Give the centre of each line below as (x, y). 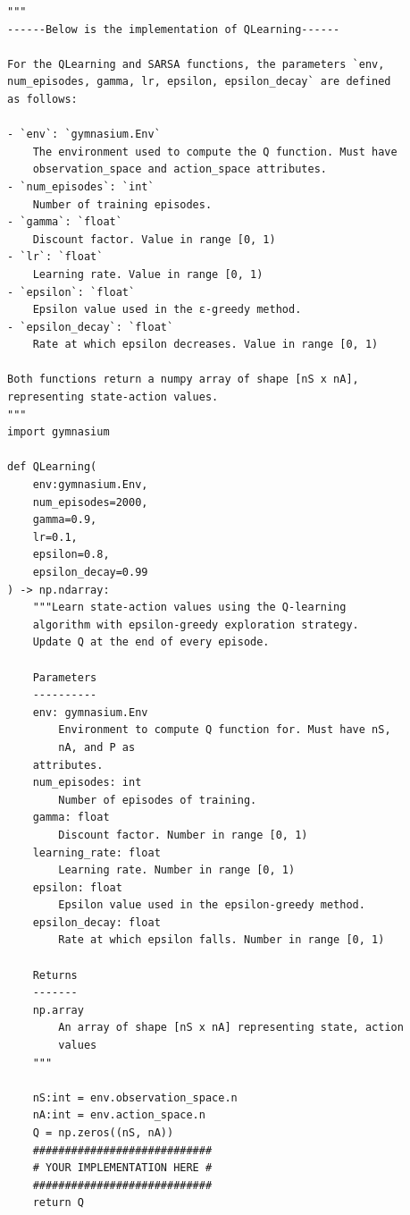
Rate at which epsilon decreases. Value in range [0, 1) (205, 345)
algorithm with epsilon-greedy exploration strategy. (196, 624)
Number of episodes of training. (158, 800)
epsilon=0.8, (71, 555)
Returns (55, 975)
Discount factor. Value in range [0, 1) (154, 239)
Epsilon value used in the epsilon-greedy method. (212, 905)
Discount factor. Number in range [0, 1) (183, 835)
